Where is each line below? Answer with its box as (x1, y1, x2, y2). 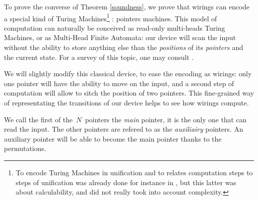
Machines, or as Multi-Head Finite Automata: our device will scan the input (4, 32, 236, 43)
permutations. (4, 143, 46, 153)
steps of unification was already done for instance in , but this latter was (15, 177, 237, 187)
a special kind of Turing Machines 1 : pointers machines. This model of (4, 11, 217, 23)
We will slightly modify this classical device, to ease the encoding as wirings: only (4, 68, 252, 79)
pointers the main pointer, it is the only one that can (85, 114, 247, 124)
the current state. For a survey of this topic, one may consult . (4, 51, 194, 62)
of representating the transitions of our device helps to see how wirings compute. (4, 98, 249, 107)
